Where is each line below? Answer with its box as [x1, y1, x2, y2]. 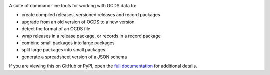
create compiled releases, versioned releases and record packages [21, 12, 160, 18]
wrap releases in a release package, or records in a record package [21, 33, 161, 39]
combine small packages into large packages [21, 40, 115, 46]
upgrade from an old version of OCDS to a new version [21, 19, 135, 25]
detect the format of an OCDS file [21, 26, 91, 32]
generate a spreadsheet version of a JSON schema [21, 54, 127, 60]
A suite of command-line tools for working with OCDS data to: [9, 3, 137, 8]
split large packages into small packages [21, 47, 106, 53]
